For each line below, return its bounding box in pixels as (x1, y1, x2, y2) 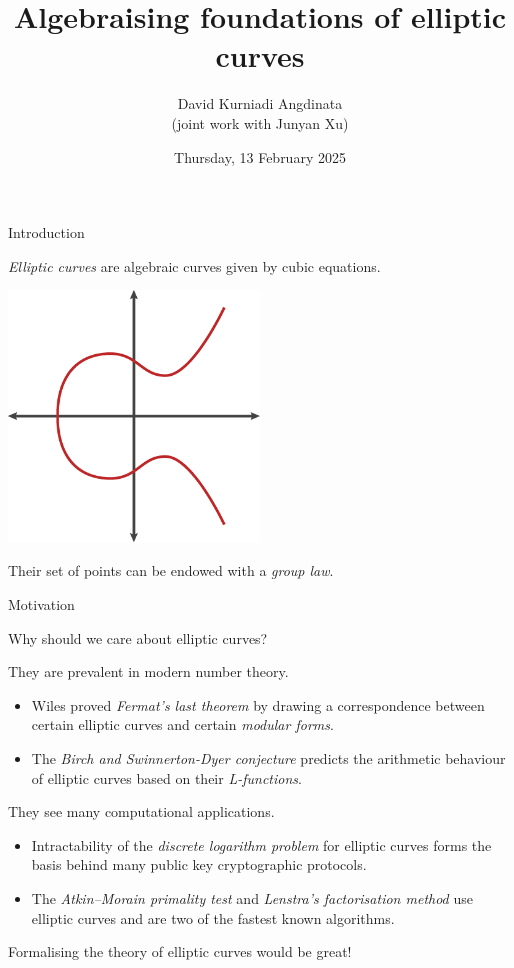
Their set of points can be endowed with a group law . (8, 560, 334, 581)
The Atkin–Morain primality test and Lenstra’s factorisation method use (31, 888, 473, 909)
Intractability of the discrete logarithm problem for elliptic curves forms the (31, 834, 492, 855)
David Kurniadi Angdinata (177, 93, 343, 114)
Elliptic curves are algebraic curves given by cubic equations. (8, 255, 381, 276)
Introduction (8, 222, 85, 243)
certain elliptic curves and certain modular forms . (31, 714, 334, 735)
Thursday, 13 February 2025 (174, 146, 346, 167)
